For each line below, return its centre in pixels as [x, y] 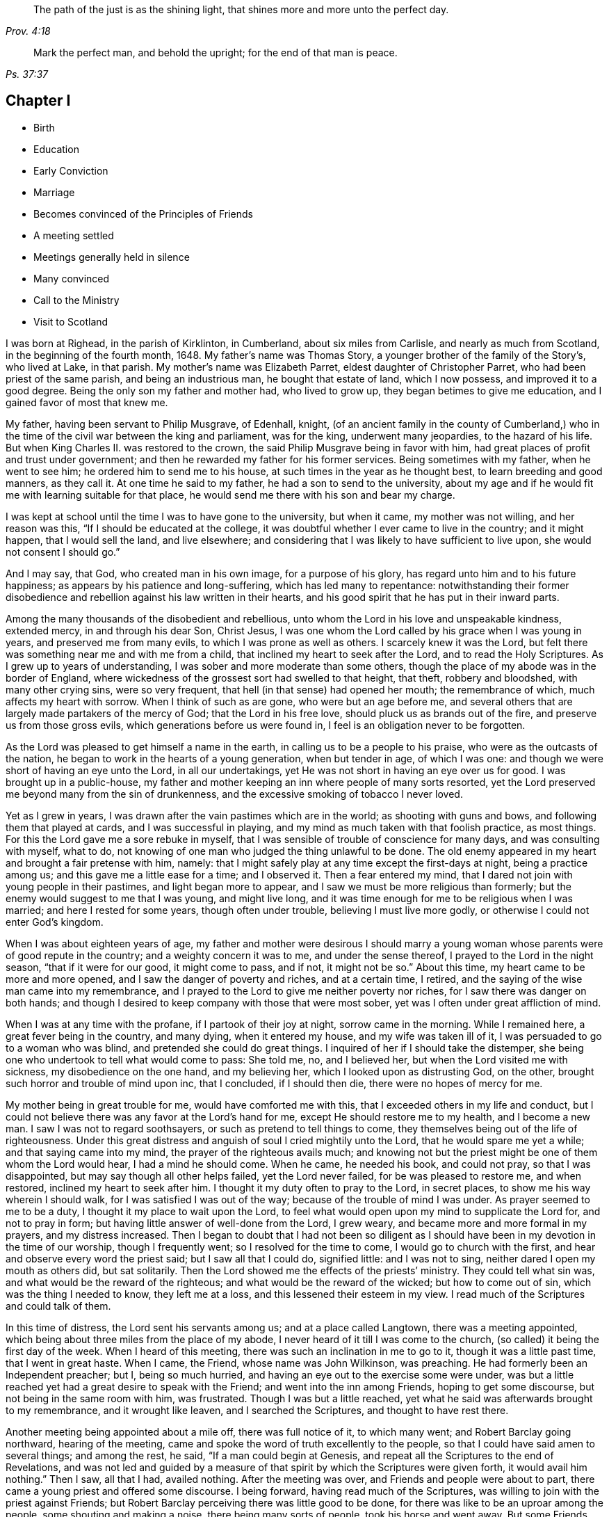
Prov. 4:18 [28, 31]
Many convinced [72, 278]
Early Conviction [71, 170]
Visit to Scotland [71, 321]
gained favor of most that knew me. [87, 402]
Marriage [54, 192]
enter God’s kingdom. [55, 922]
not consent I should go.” [63, 552]
